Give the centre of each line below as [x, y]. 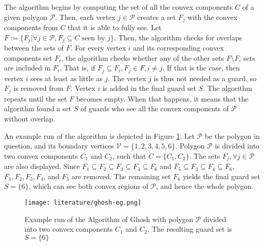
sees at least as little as [67, 78]
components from [31, 27]
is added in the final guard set [149, 88]
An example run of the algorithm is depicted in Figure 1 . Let [99, 136]
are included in [28, 68]
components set [28, 57]
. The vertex [127, 78]
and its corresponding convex [179, 48]
